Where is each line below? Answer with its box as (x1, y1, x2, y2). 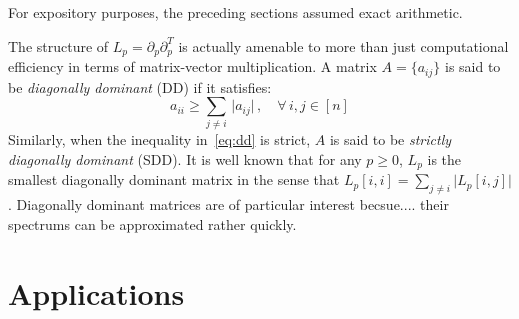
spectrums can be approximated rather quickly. (8, 213, 297, 234)
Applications (8, 272, 185, 313)
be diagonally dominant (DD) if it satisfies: (8, 76, 272, 97)
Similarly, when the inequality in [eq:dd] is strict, (8, 129, 311, 150)
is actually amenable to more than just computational (178, 35, 509, 56)
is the (427, 149, 462, 170)
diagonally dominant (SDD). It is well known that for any (8, 149, 362, 170)
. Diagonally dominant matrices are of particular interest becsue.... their (8, 194, 449, 215)
